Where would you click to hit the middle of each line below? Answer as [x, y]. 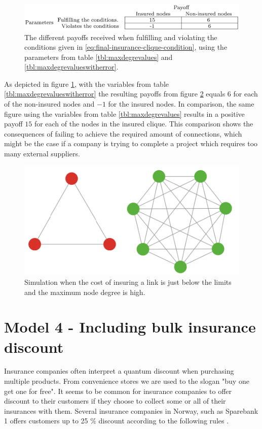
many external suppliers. [42, 154]
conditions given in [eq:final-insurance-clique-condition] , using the [126, 47]
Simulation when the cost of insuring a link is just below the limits [128, 282]
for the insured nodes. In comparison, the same [181, 104]
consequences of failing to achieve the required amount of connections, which [123, 133]
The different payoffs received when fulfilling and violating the [121, 37]
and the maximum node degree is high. [85, 292]
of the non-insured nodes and [49, 104]
